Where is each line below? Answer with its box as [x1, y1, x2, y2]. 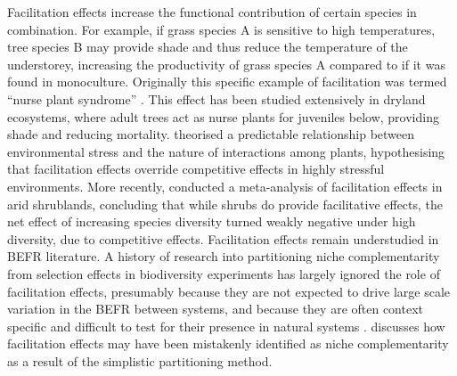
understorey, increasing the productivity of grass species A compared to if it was [7, 54, 445, 73]
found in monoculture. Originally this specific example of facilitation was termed [7, 72, 447, 91]
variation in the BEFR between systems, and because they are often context [7, 299, 424, 318]
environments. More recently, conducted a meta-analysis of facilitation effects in [7, 176, 443, 195]
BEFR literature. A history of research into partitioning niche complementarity [7, 247, 440, 266]
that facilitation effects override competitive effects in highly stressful [7, 159, 385, 178]
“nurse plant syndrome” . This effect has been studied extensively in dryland [7, 89, 426, 108]
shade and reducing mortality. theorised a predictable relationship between [7, 125, 415, 143]
